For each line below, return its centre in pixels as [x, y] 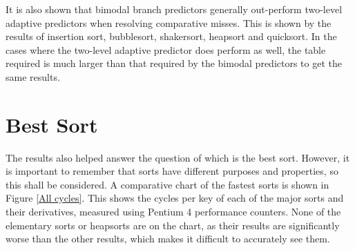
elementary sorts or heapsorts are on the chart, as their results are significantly [173, 225]
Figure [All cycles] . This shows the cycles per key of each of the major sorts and [175, 198]
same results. [33, 76]
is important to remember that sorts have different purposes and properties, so [172, 171]
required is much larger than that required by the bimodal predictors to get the [174, 63]
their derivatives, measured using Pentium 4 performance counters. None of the [173, 212]
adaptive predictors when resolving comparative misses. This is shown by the [169, 22]
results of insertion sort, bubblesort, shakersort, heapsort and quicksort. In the [171, 36]
